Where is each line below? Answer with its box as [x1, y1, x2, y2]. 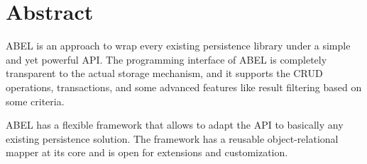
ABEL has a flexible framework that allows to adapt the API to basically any [6, 117, 344, 132]
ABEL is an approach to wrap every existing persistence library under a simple [6, 38, 351, 53]
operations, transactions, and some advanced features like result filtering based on [6, 79, 362, 94]
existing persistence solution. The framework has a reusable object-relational [6, 131, 339, 146]
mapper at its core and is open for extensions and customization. [6, 145, 288, 160]
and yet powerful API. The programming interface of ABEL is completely [6, 52, 327, 66]
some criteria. [6, 93, 65, 108]
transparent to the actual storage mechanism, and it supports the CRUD [6, 66, 323, 81]
